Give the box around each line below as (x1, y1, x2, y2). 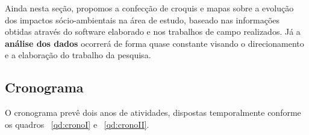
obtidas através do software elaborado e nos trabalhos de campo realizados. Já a (5, 25, 301, 38)
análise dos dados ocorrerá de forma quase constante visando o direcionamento (5, 37, 304, 49)
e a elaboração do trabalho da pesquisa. (5, 49, 151, 61)
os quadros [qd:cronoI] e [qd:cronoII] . (5, 118, 149, 130)
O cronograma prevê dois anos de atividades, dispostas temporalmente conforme (5, 106, 301, 119)
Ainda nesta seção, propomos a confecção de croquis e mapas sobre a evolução (5, 2, 294, 14)
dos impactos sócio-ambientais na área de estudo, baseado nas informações (5, 13, 280, 26)
